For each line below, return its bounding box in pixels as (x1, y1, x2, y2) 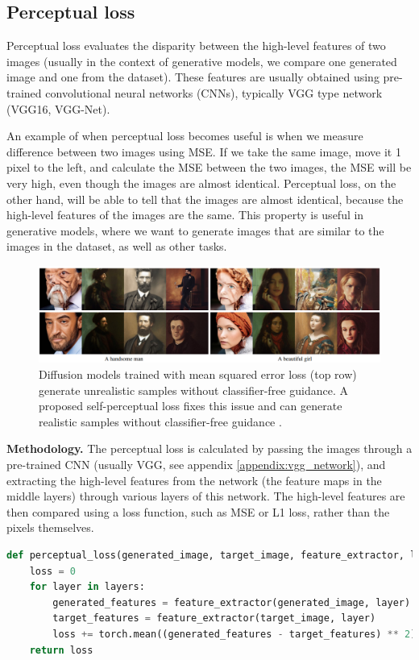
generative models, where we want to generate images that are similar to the (6, 222, 384, 239)
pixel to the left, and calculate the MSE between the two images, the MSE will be (6, 159, 412, 176)
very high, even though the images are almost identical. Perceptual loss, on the (6, 174, 396, 191)
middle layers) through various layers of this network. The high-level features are (6, 488, 405, 504)
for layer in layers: (29, 581, 145, 593)
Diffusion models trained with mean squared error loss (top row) (39, 366, 357, 382)
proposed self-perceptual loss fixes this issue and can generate (39, 397, 342, 414)
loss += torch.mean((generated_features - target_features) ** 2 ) (52, 628, 417, 640)
